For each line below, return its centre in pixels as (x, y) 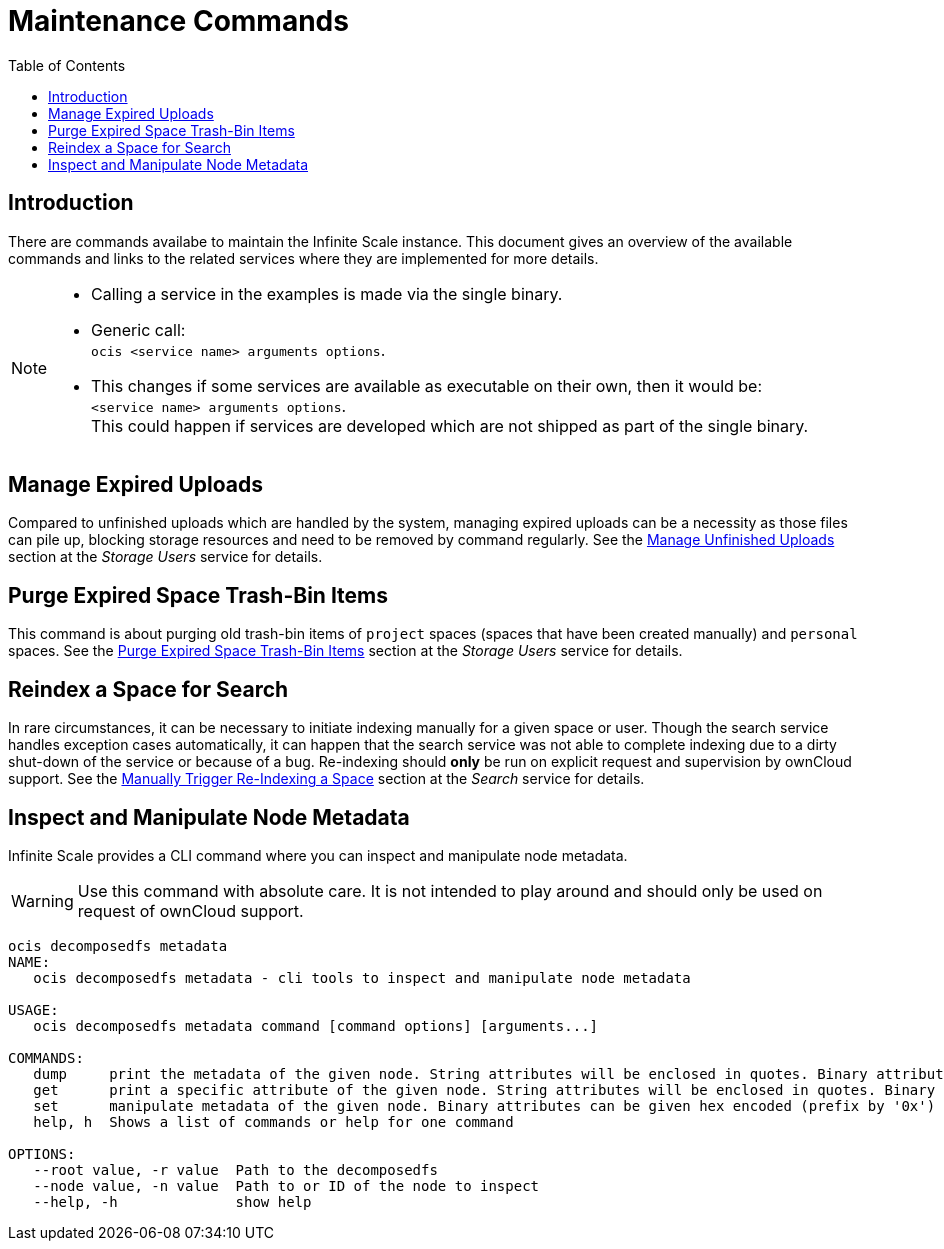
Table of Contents (67, 65)
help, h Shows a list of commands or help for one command (273, 1121)
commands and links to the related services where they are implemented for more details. (303, 258)
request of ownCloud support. (190, 910)
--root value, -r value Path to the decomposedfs (235, 1169)
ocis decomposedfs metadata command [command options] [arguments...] (316, 1025)
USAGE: (33, 1009)
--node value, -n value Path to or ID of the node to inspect (286, 1185)
